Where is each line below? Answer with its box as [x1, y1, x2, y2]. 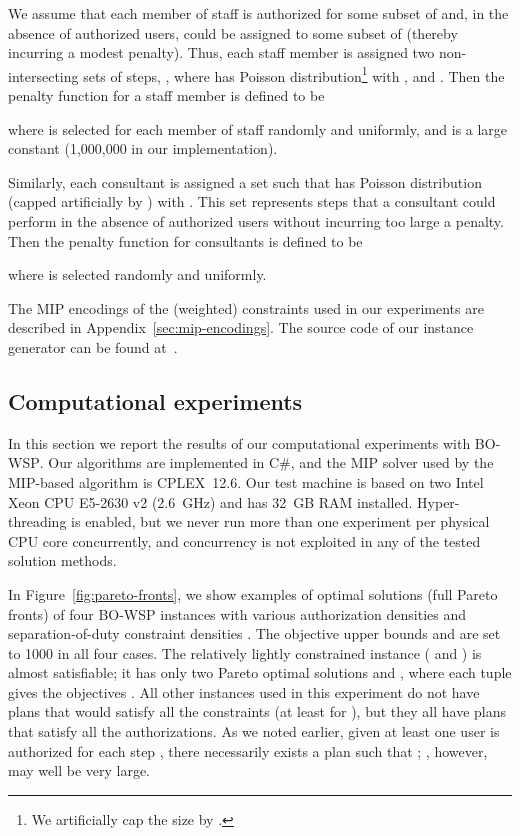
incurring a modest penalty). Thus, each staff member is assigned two [8, 42, 435, 63]
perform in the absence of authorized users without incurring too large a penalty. [8, 211, 504, 231]
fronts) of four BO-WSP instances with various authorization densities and [8, 603, 467, 624]
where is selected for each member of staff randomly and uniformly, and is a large [8, 118, 508, 139]
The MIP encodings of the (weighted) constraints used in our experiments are [8, 297, 484, 318]
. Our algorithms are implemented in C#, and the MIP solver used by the [39, 452, 494, 473]
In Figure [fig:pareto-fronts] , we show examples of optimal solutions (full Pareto [8, 583, 498, 604]
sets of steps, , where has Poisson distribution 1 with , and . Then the [83, 62, 505, 86]
